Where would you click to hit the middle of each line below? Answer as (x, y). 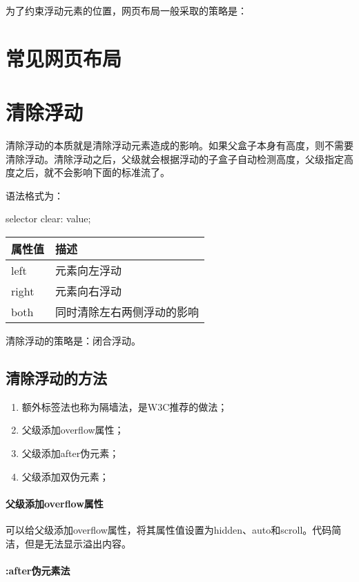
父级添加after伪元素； (70, 453)
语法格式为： (35, 195)
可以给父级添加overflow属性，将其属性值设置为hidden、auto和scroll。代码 (169, 530)
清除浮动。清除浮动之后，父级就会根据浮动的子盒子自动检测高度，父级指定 (175, 158)
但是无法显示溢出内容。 (78, 543)
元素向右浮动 (89, 291)
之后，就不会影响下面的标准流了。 (92, 172)
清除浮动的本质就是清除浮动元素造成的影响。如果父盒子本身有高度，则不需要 (179, 145)
